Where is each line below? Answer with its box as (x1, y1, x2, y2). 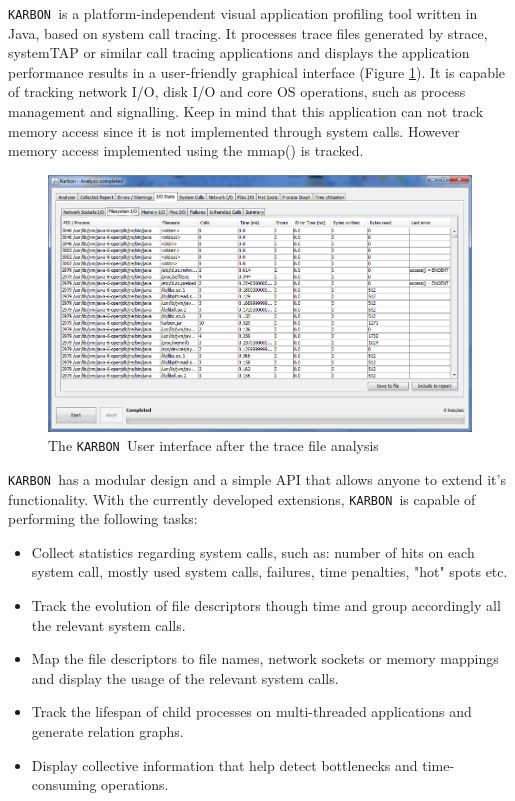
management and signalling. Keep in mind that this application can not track (8, 101, 484, 122)
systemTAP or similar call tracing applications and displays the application (8, 42, 470, 63)
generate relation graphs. (31, 720, 184, 741)
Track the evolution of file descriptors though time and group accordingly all (31, 594, 501, 615)
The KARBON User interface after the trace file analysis (48, 435, 379, 456)
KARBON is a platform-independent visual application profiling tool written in (8, 3, 478, 23)
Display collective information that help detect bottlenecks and (31, 754, 418, 775)
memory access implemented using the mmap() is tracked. (8, 140, 364, 161)
